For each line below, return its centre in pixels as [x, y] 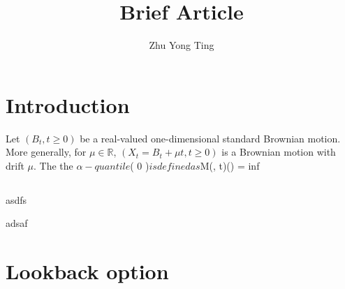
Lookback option [87, 271]
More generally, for [46, 152]
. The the [53, 165]
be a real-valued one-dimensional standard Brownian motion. [210, 138]
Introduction [68, 104]
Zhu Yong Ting [182, 45]
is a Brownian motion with [279, 152]
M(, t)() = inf [230, 165]
